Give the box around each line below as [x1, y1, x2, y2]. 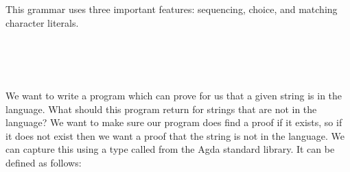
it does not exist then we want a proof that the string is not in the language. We [5, 128, 345, 143]
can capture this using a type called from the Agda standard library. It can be [5, 142, 335, 156]
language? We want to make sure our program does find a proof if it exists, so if [5, 115, 342, 130]
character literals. [5, 15, 79, 29]
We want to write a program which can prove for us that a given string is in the [5, 88, 342, 102]
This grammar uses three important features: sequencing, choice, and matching [5, 2, 338, 16]
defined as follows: [5, 155, 82, 169]
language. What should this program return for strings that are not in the [5, 101, 317, 116]
